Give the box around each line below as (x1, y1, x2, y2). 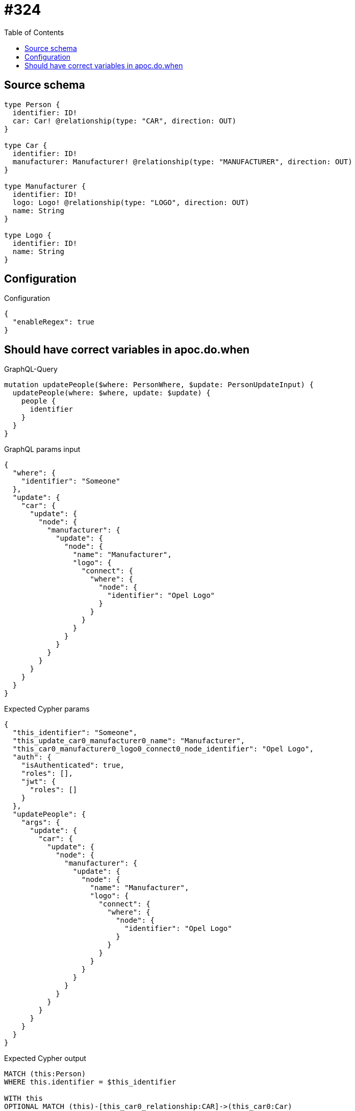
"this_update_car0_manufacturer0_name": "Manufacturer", (12, 737, 245, 745)
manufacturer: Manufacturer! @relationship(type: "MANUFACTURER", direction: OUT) (12, 157, 352, 166)
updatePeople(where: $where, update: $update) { (12, 389, 211, 397)
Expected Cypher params (4, 704, 90, 714)
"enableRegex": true (12, 318, 95, 326)
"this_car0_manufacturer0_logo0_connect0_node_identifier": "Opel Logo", (12, 745, 314, 753)
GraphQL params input (4, 445, 81, 454)
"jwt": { (21, 777, 56, 786)
